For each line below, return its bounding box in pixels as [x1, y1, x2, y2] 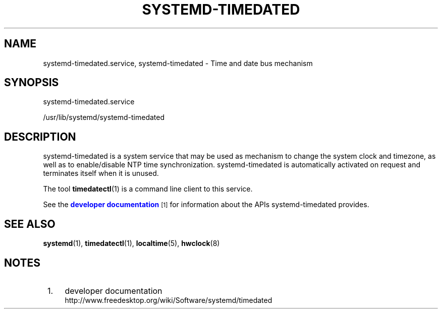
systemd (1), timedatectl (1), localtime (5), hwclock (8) [43, 239, 220, 248]
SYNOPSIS [4, 76, 59, 89]
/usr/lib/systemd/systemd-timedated [43, 113, 165, 122]
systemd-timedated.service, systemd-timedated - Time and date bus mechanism [43, 58, 313, 68]
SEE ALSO [4, 217, 56, 230]
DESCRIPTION [4, 130, 76, 143]
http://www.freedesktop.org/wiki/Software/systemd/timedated [65, 295, 272, 304]
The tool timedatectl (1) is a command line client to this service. [43, 184, 253, 194]
